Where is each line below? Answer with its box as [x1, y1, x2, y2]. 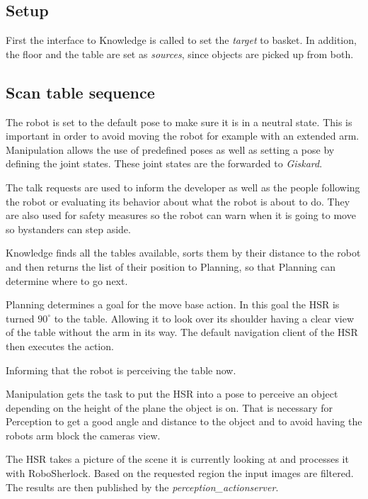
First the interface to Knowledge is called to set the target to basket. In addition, [6, 33, 357, 47]
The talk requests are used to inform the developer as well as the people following [6, 179, 360, 194]
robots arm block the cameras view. [6, 427, 161, 442]
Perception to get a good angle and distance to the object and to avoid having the [6, 414, 362, 429]
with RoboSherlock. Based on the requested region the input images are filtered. [6, 466, 354, 481]
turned [6, 310, 35, 325]
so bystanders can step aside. [6, 221, 131, 236]
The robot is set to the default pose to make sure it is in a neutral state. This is [6, 114, 352, 129]
